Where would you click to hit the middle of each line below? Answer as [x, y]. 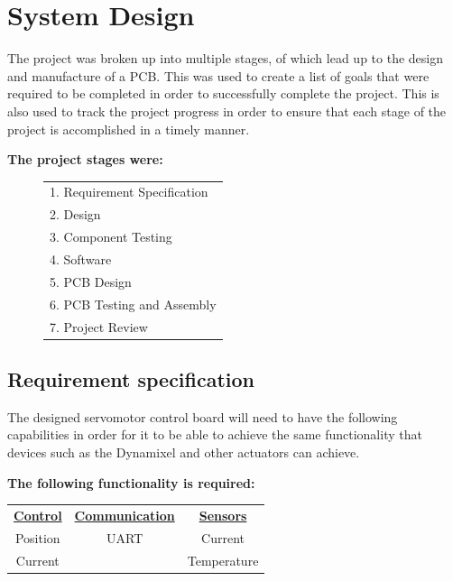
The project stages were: [85, 159]
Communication [125, 515]
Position [37, 537]
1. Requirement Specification [129, 192]
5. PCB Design [91, 281]
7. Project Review [99, 326]
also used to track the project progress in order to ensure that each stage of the [227, 111]
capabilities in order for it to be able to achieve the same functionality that [215, 434]
